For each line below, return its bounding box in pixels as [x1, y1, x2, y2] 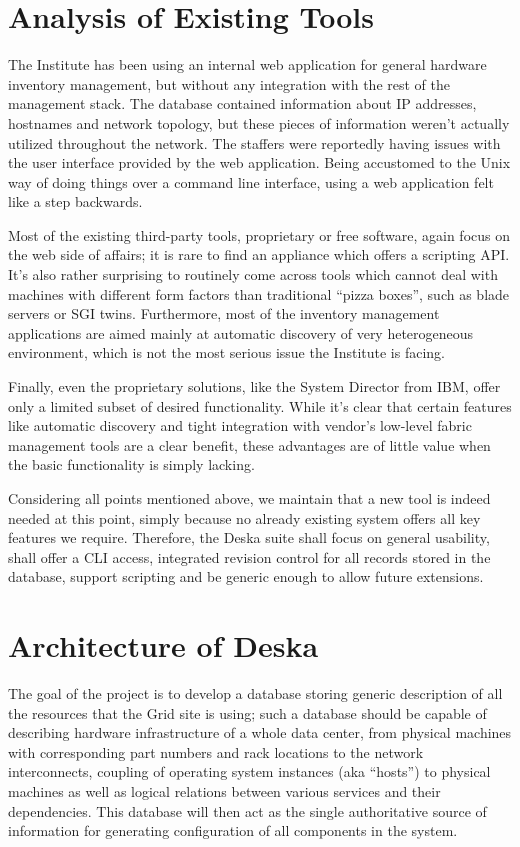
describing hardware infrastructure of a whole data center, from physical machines [8, 722, 512, 743]
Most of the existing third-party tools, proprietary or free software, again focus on [8, 224, 511, 245]
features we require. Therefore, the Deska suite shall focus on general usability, [8, 527, 490, 548]
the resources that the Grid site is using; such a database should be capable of [8, 702, 487, 723]
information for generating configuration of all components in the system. [8, 820, 458, 841]
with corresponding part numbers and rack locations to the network [8, 741, 424, 762]
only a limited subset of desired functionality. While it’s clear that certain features [8, 395, 512, 416]
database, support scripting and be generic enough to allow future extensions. [8, 566, 484, 587]
